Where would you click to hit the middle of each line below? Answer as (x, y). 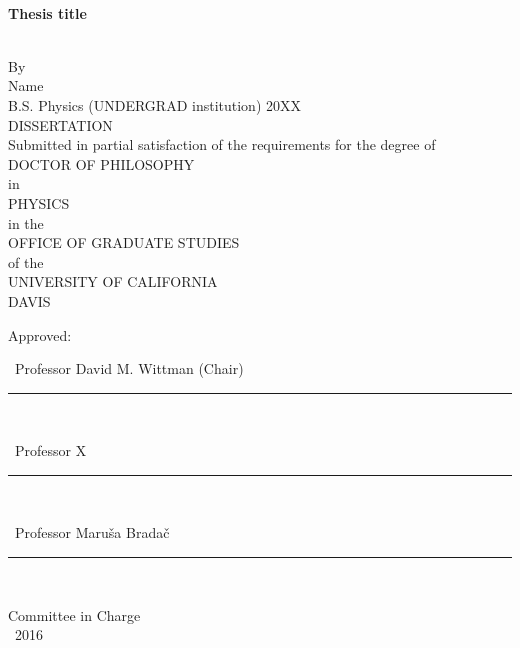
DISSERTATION (60, 124)
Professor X (50, 450)
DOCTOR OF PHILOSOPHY (101, 163)
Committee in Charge (74, 614)
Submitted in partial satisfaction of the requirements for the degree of (222, 144)
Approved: (40, 334)
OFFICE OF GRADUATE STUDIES (124, 242)
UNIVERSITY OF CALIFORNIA (113, 281)
